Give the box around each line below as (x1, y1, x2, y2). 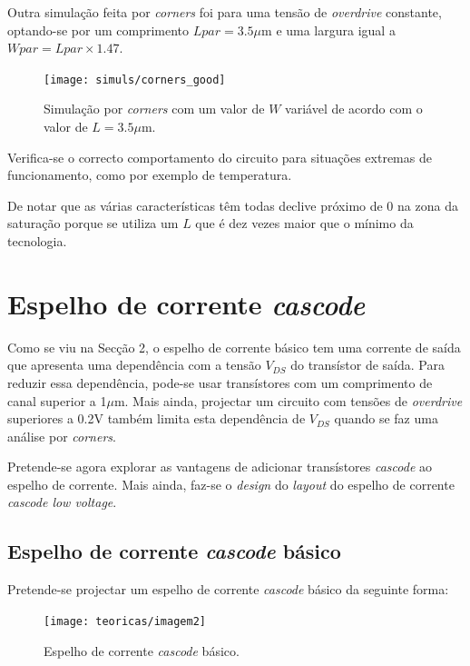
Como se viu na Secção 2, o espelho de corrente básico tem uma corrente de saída (7, 337, 461, 356)
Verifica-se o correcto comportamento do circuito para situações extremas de (7, 147, 432, 166)
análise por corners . (7, 426, 116, 445)
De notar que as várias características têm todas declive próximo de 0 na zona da (7, 195, 458, 214)
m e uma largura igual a (261, 20, 396, 39)
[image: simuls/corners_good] (44, 73, 226, 86)
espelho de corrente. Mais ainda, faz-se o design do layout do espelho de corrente (7, 474, 455, 493)
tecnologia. (7, 232, 67, 250)
